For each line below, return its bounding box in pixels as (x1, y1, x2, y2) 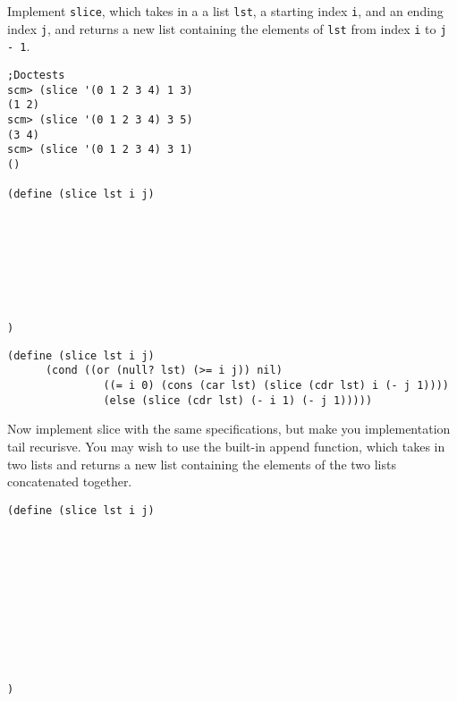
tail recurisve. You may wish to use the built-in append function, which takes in (7, 437, 445, 455)
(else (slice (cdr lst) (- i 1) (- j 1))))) (103, 393, 373, 407)
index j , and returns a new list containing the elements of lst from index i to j (7, 19, 447, 38)
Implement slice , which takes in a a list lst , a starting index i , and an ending (7, 2, 444, 20)
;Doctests (7, 68, 65, 81)
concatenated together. (7, 472, 132, 491)
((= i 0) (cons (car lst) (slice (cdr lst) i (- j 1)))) (103, 379, 449, 393)
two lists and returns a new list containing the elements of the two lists (7, 454, 396, 473)
